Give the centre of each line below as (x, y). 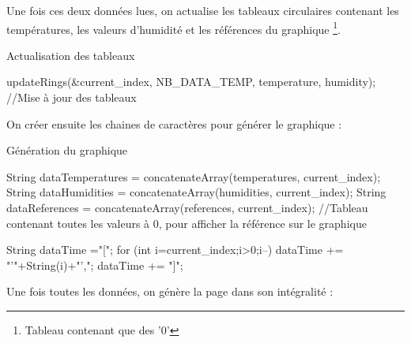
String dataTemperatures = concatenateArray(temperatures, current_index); (194, 176)
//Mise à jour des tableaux (72, 97)
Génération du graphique (67, 150)
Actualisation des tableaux (71, 55)
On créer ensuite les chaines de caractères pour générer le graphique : (174, 123)
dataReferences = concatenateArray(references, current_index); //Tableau (187, 207)
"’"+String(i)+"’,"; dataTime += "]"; (95, 265)
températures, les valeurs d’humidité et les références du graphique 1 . (173, 28)
